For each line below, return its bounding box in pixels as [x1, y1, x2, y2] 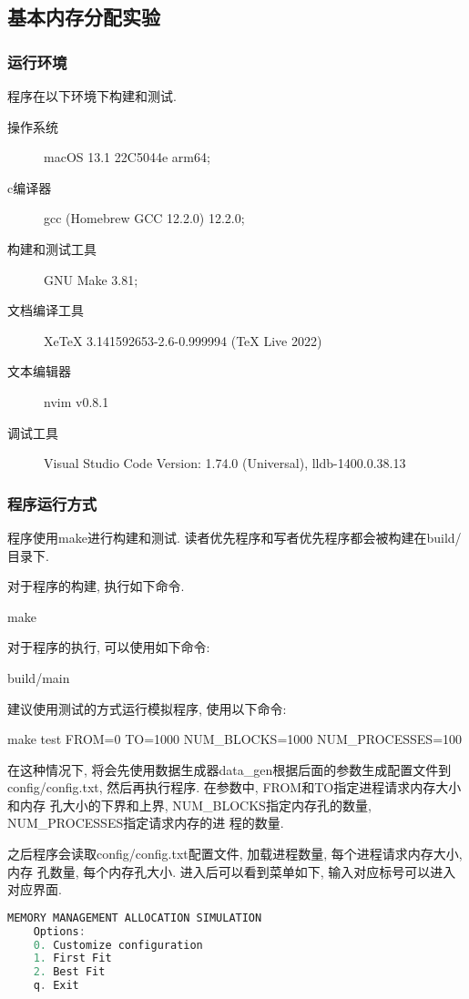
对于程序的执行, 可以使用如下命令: [7, 637, 210, 657]
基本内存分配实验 [7, 3, 160, 31]
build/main [7, 668, 70, 687]
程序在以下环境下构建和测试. [7, 87, 177, 105]
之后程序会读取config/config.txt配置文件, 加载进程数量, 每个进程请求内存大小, [7, 844, 463, 863]
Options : [33, 924, 86, 938]
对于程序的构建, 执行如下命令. [7, 576, 185, 596]
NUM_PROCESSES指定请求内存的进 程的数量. [7, 813, 284, 832]
